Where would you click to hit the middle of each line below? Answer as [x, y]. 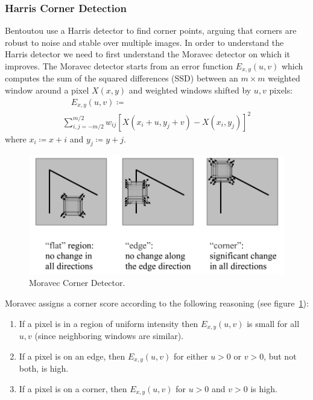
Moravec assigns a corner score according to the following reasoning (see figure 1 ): [157, 303]
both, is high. [44, 368]
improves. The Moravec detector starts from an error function [119, 66]
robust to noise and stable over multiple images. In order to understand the [144, 42]
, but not [280, 356]
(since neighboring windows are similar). [109, 336]
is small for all [273, 323]
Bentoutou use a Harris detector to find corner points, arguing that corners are [151, 30]
